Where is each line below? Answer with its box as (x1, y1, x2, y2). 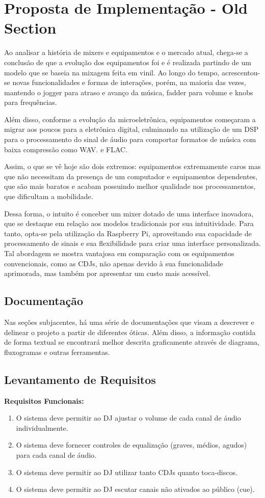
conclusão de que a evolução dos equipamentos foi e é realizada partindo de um (4, 57, 251, 67)
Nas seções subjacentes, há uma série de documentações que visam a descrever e (4, 316, 254, 327)
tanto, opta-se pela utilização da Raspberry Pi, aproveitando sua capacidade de (4, 228, 252, 238)
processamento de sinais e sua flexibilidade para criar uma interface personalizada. (4, 238, 261, 248)
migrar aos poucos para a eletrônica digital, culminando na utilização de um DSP (4, 124, 259, 134)
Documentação (4, 293, 84, 309)
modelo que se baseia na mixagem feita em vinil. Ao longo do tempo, (4, 67, 220, 77)
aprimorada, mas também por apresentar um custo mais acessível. (4, 268, 210, 279)
